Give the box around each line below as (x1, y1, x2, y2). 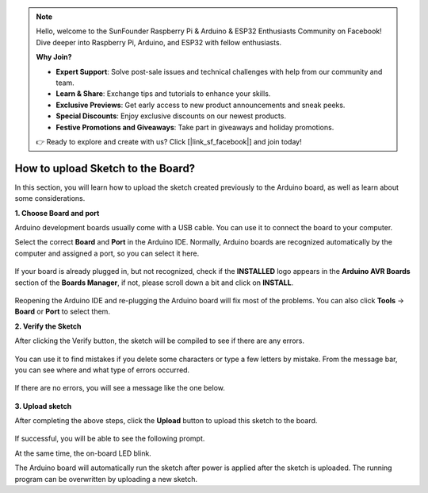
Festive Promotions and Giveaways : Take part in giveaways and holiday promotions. (55, 122, 334, 132)
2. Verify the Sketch (14, 322, 82, 331)
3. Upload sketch (14, 401, 72, 410)
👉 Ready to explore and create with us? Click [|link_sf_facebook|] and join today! (36, 137, 302, 146)
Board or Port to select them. (14, 306, 111, 317)
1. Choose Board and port (14, 208, 100, 218)
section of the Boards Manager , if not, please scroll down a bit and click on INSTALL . (14, 278, 294, 287)
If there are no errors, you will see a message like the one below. (14, 383, 226, 393)
